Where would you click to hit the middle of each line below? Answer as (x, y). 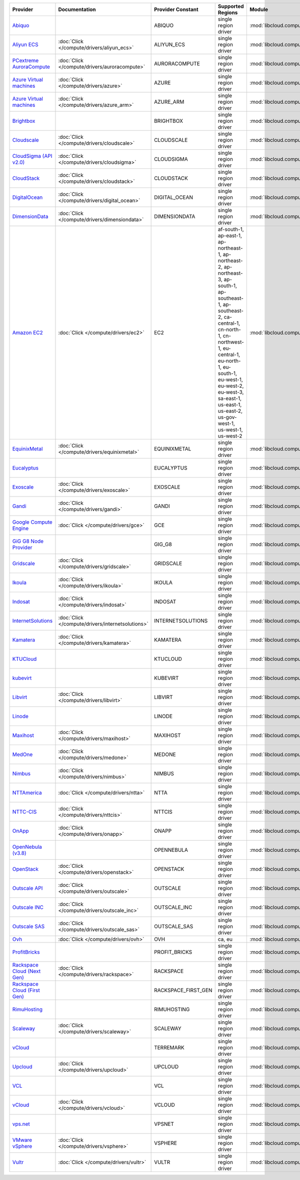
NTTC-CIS (24, 812)
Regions (228, 13)
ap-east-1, (230, 235)
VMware (22, 1140)
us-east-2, (230, 411)
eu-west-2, (231, 386)
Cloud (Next (26, 971)
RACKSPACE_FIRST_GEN (183, 990)
